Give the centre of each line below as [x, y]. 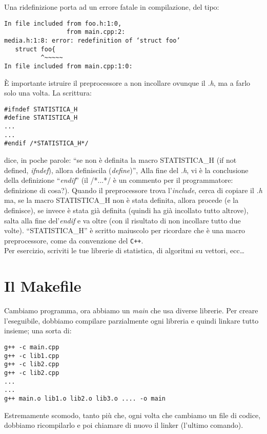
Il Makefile [43, 286]
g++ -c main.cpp [32, 347]
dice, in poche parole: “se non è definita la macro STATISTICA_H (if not [120, 160]
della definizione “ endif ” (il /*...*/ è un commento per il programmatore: [119, 180]
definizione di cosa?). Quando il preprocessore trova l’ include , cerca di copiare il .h [133, 190]
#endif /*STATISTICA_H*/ [46, 144]
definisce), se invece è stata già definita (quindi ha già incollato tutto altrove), [126, 210]
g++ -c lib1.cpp [32, 356]
